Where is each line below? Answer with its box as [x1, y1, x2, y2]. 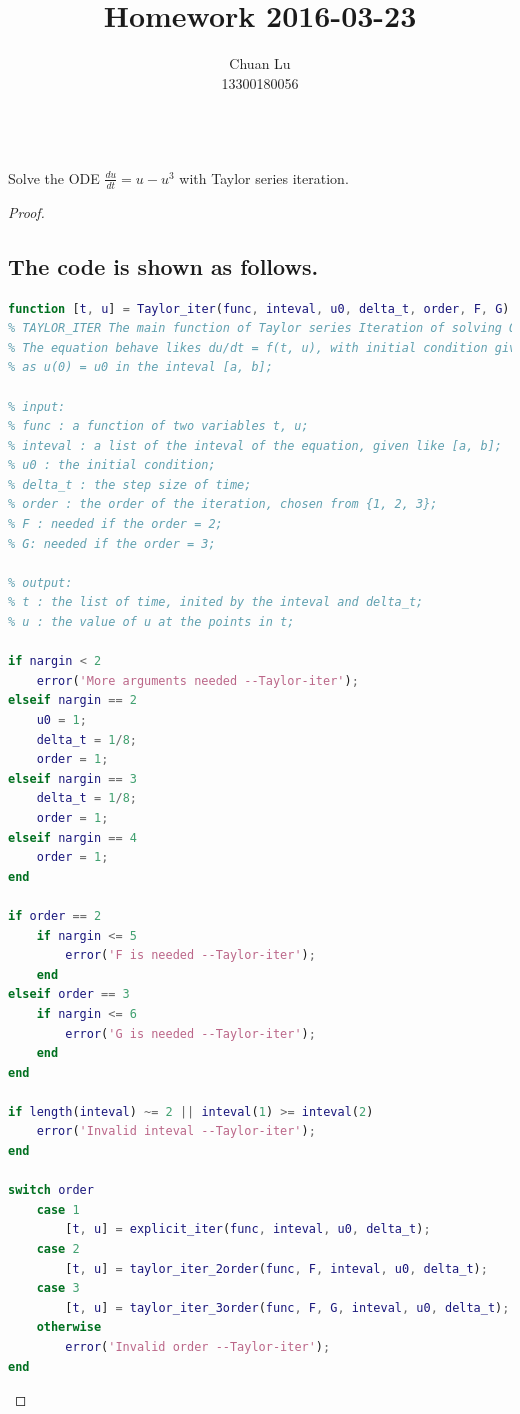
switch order [8, 1183, 94, 1198]
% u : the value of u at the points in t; [8, 615, 295, 630]
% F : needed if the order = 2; [8, 517, 223, 532]
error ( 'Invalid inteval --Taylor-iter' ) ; [36, 1124, 316, 1139]
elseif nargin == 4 [8, 830, 137, 845]
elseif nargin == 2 [8, 693, 137, 708]
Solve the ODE [8, 167, 100, 188]
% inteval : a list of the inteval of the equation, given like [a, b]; [8, 438, 502, 453]
